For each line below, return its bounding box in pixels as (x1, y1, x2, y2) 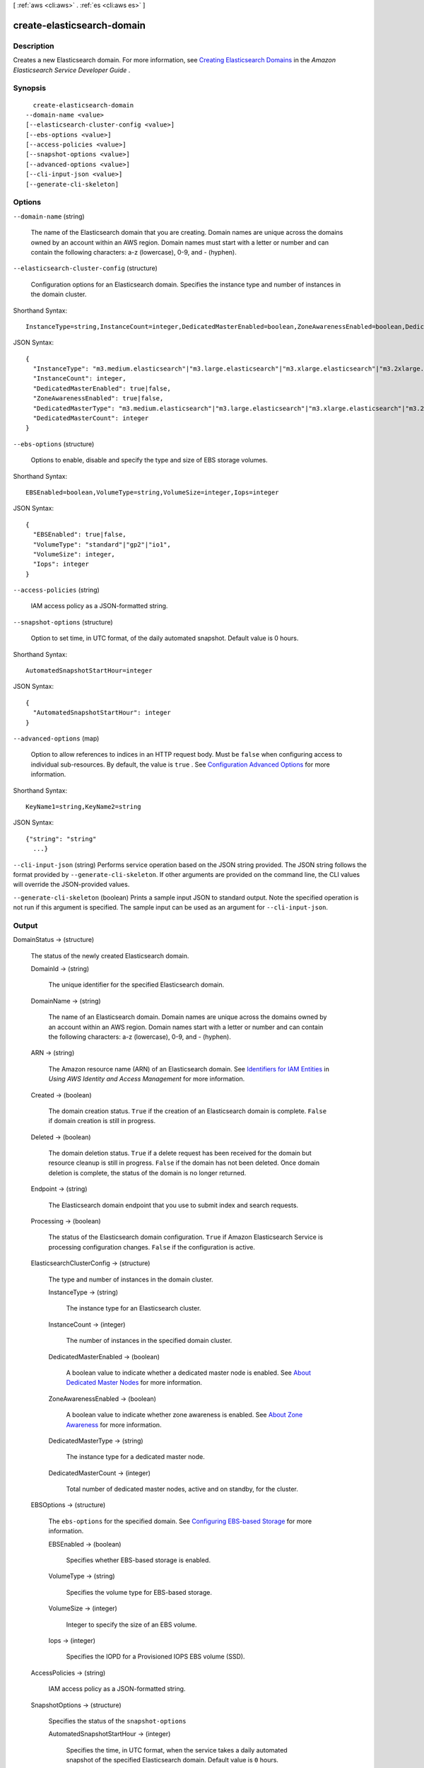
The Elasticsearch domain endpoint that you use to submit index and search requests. (48, 1201, 299, 1209)
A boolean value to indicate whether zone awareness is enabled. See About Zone (66, 1411, 303, 1419)
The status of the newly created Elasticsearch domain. (30, 951, 189, 960)
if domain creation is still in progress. (48, 1117, 155, 1125)
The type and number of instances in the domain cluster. (48, 1275, 213, 1284)
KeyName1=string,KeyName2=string (25, 803, 141, 810)
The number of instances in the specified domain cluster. (66, 1337, 232, 1345)
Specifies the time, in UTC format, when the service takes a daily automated (66, 1745, 288, 1754)
